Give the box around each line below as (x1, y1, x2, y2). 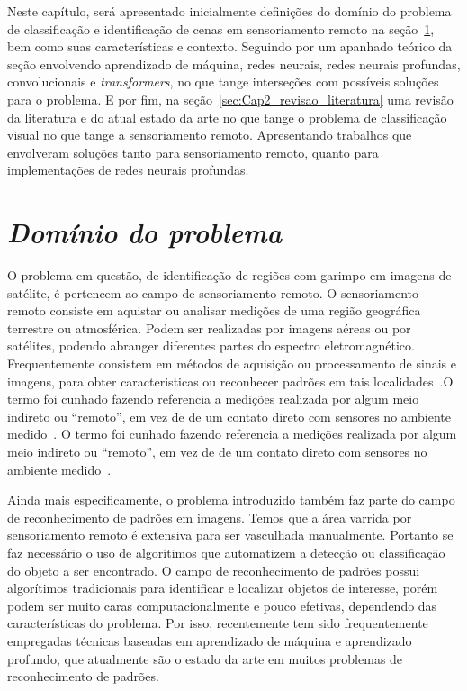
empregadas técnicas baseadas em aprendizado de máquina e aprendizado (7, 631, 412, 650)
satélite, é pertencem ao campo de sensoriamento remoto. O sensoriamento (7, 283, 419, 302)
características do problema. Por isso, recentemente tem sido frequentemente (7, 614, 428, 632)
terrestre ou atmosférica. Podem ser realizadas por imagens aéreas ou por (7, 318, 411, 337)
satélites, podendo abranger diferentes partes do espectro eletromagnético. (7, 336, 415, 355)
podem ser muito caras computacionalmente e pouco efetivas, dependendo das (7, 596, 437, 614)
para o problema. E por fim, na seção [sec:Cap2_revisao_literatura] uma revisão (7, 89, 454, 108)
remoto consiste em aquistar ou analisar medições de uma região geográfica (7, 301, 421, 320)
